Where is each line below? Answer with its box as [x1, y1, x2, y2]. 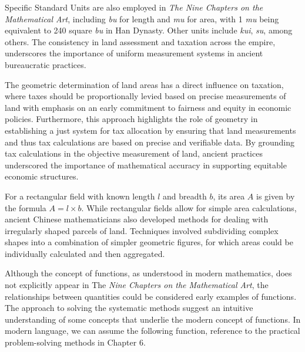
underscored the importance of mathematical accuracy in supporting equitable [5, 158, 287, 171]
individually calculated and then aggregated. [5, 247, 165, 259]
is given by [256, 189, 295, 202]
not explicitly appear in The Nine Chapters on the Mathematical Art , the [5, 279, 269, 291]
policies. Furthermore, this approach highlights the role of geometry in [5, 113, 258, 125]
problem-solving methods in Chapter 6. [5, 336, 146, 348]
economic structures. [5, 170, 79, 182]
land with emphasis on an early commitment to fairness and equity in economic [5, 101, 291, 113]
